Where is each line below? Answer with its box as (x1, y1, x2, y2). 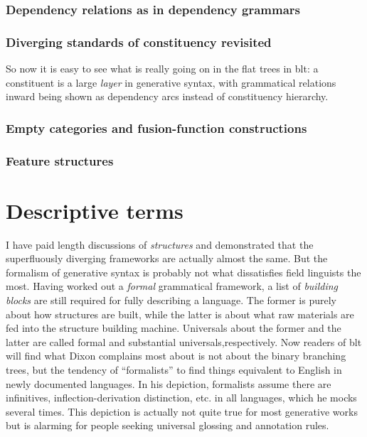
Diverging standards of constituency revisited (6, 33, 272, 50)
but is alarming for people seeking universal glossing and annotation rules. (6, 418, 329, 433)
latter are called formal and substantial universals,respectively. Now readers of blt (6, 334, 362, 349)
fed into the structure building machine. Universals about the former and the (6, 320, 341, 335)
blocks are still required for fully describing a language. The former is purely (6, 293, 336, 308)
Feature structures (6, 151, 114, 169)
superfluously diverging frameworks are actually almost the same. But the (6, 251, 328, 266)
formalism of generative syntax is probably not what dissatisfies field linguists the (6, 264, 361, 279)
